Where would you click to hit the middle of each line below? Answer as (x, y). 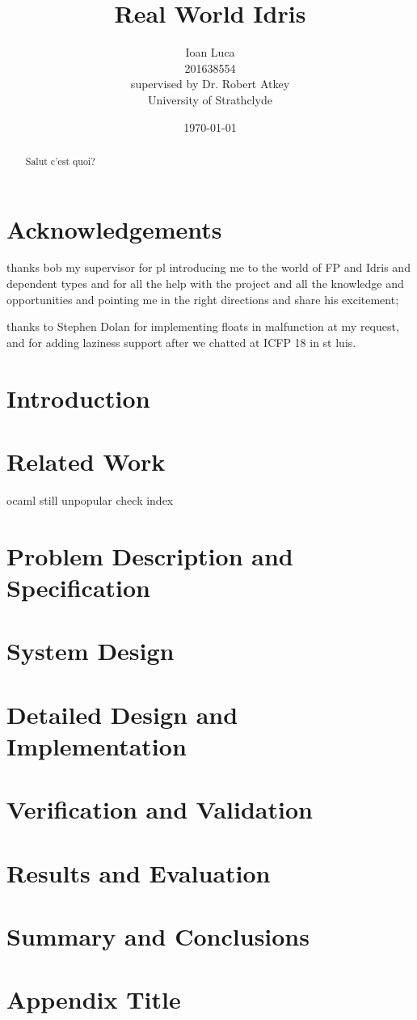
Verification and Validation (160, 809)
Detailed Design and (122, 714)
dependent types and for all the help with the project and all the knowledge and (205, 284)
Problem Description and (150, 555)
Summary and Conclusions (158, 935)
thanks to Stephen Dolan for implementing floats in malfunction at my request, (203, 326)
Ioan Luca (210, 52)
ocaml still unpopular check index (90, 499)
